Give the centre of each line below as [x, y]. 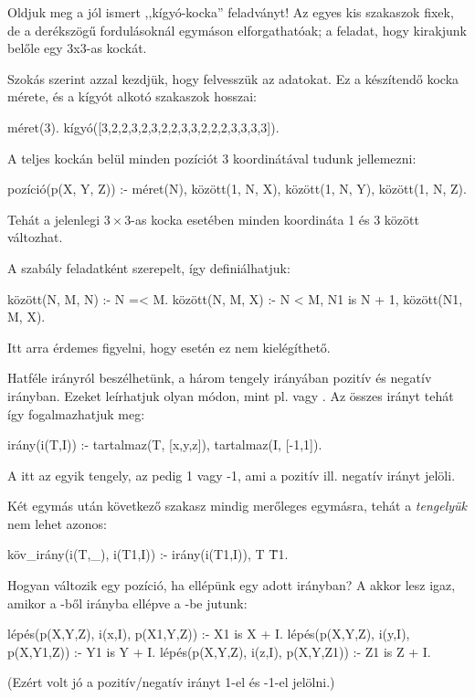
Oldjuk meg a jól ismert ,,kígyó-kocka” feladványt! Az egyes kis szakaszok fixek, [231, 12]
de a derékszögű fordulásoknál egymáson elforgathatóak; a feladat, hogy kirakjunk [237, 30]
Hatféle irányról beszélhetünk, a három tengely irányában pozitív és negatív [220, 378]
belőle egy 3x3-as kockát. [77, 48]
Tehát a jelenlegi [54, 219]
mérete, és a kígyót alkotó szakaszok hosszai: [132, 96]
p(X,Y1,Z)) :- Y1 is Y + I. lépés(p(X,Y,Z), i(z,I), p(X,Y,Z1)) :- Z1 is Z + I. [219, 651]
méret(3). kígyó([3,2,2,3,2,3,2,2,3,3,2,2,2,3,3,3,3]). [143, 127]
